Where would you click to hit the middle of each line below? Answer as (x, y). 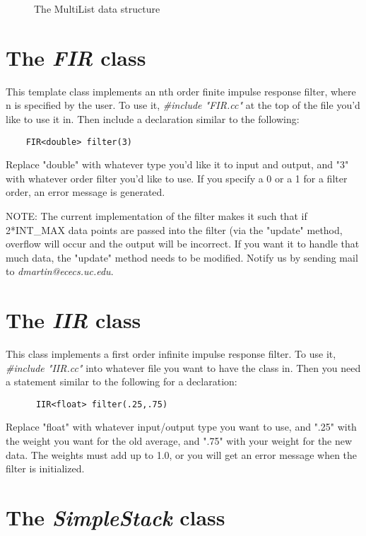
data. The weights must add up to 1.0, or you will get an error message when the (182, 454)
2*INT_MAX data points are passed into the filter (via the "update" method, (174, 229)
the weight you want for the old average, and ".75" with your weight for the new (179, 441)
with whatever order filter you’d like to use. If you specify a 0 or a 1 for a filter (177, 178)
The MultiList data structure (97, 8)
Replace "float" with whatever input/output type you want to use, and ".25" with (181, 427)
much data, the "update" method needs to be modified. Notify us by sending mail (182, 257)
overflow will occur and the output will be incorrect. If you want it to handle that (183, 244)
